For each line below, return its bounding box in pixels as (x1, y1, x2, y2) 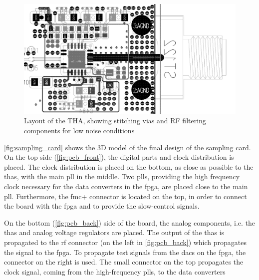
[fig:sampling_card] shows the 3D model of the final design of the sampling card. (4, 142, 251, 152)
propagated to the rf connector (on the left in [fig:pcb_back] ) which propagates (4, 237, 247, 247)
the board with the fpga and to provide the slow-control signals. (4, 201, 200, 211)
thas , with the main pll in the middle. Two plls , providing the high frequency (4, 171, 240, 182)
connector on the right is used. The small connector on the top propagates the (4, 257, 244, 267)
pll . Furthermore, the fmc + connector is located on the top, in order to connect (4, 191, 247, 201)
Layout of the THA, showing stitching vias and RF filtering (24, 115, 206, 126)
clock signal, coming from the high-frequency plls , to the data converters (4, 266, 226, 277)
